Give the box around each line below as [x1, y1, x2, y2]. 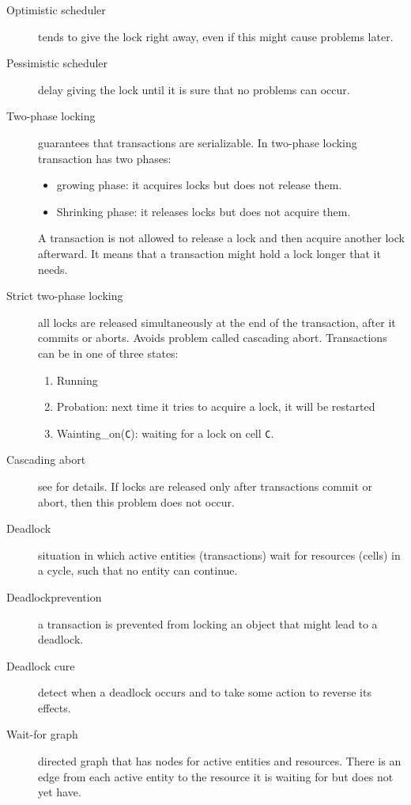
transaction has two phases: [38, 150, 172, 166]
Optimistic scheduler [6, 2, 106, 17]
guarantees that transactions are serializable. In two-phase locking [38, 134, 357, 150]
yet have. [38, 784, 81, 800]
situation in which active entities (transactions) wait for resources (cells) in [38, 546, 401, 563]
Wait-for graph [6, 726, 78, 742]
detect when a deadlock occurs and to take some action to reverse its [38, 684, 371, 701]
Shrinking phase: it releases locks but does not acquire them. [56, 203, 351, 219]
